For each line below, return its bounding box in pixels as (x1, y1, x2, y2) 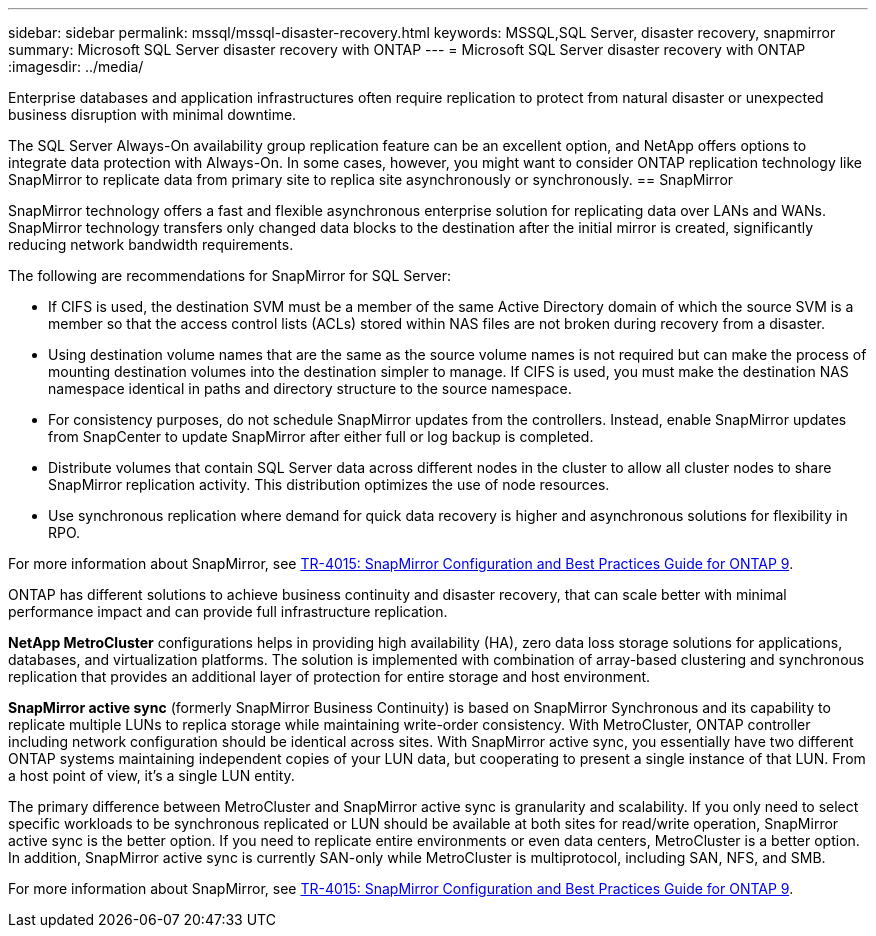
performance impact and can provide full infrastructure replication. (8, 603, 448, 620)
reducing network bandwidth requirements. (8, 236, 294, 253)
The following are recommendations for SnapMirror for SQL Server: (8, 267, 451, 284)
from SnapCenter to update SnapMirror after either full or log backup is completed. (48, 428, 594, 445)
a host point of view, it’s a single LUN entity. (8, 767, 295, 784)
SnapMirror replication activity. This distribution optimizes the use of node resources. (48, 476, 610, 493)
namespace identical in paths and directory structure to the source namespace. (48, 380, 572, 397)
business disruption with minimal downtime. (8, 106, 297, 123)
